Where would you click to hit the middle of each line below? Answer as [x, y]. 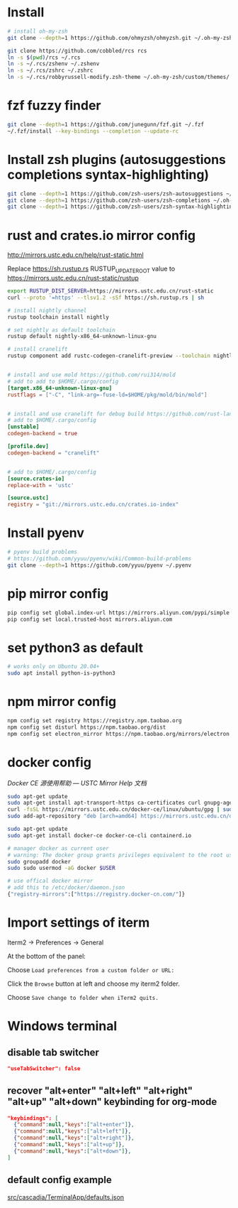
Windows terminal [62, 1026]
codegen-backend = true [42, 434]
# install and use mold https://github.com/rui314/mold [91, 375]
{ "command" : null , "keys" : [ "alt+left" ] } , [73, 1131]
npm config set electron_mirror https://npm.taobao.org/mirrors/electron [119, 734]
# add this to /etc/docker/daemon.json [66, 888]
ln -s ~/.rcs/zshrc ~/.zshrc [50, 71]
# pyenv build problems [42, 552]
